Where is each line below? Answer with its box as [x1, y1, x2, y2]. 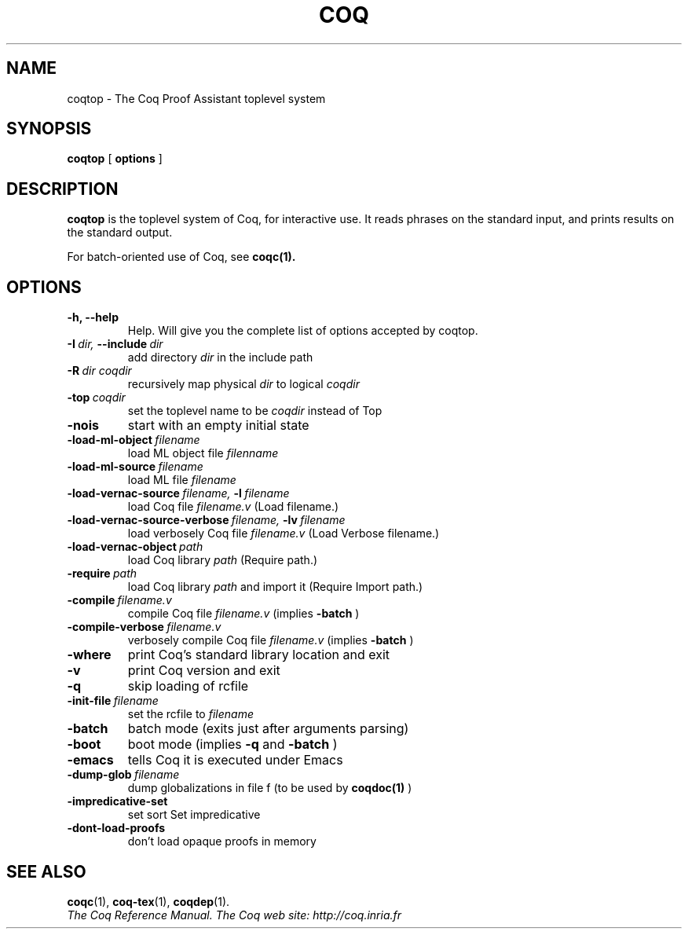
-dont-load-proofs [67, 821, 166, 835]
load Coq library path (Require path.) [127, 553, 318, 567]
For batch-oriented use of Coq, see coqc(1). [67, 250, 296, 264]
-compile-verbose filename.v [67, 620, 221, 634]
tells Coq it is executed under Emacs [127, 752, 343, 768]
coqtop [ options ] [67, 152, 163, 166]
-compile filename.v [67, 593, 172, 607]
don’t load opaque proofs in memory [127, 834, 317, 849]
